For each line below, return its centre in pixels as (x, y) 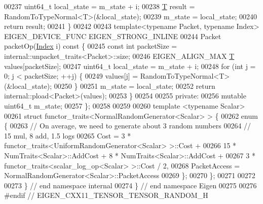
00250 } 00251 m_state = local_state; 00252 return (135, 86)
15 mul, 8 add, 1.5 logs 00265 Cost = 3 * (68, 135)
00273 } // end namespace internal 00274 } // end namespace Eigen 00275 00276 (130, 185)
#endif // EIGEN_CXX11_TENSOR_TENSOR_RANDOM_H (106, 195)
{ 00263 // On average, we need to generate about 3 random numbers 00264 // (128, 126)
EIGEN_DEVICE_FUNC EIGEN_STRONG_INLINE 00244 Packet (113, 36)
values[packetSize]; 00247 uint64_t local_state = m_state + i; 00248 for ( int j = (130, 66)
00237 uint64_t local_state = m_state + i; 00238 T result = (100, 6)
